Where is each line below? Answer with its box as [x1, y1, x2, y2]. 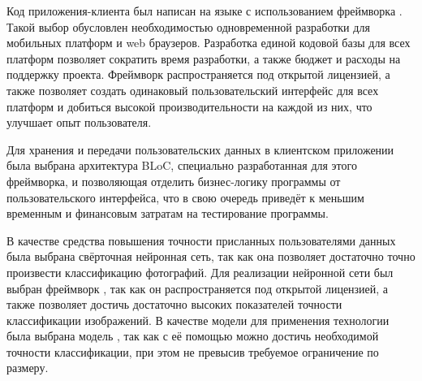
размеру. [6, 359, 49, 376]
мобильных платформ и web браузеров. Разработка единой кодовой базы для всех [6, 34, 411, 51]
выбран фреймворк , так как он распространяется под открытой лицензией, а [6, 279, 389, 297]
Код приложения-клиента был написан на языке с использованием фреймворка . [6, 2, 403, 19]
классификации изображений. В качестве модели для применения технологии [6, 311, 390, 328]
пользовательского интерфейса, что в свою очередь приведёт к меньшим [6, 188, 364, 206]
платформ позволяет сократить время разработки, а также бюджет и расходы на [6, 50, 401, 67]
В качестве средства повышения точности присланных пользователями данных [6, 232, 396, 249]
